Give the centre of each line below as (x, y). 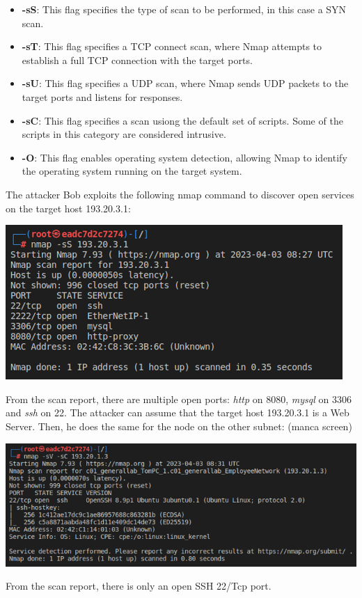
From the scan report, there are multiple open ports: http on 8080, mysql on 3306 (179, 399)
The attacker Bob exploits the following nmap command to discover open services (180, 194)
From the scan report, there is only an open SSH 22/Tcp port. (139, 586)
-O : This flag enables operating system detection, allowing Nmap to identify (184, 157)
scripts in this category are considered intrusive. (124, 134)
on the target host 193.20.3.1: (68, 208)
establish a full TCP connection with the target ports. (137, 60)
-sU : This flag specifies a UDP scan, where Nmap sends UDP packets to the (185, 83)
